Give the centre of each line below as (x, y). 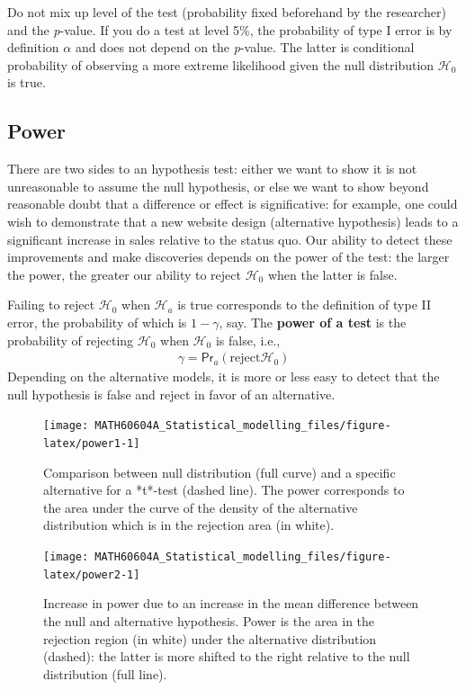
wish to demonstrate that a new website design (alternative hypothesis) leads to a (233, 221)
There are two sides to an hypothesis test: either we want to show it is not (212, 169)
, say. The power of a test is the (313, 322)
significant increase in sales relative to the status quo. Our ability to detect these (230, 239)
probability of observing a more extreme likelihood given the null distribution (221, 64)
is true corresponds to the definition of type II (305, 305)
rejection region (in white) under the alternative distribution (210, 638)
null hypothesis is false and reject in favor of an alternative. (171, 394)
